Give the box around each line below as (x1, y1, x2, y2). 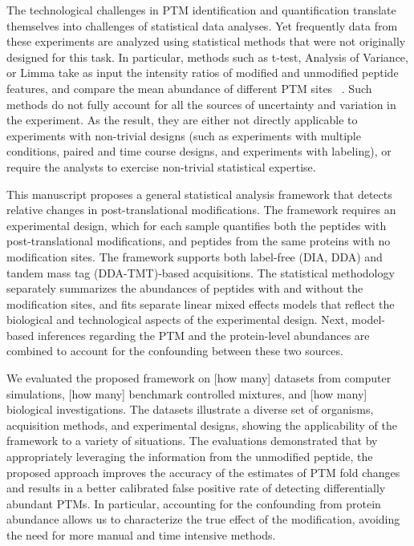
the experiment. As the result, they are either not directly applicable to (6, 111, 358, 128)
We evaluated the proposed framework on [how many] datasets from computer (6, 370, 392, 386)
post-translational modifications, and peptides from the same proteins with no (6, 233, 391, 249)
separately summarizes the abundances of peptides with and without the (6, 280, 363, 297)
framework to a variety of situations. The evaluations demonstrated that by (6, 432, 378, 449)
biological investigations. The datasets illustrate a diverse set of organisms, (6, 401, 374, 418)
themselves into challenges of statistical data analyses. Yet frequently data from (6, 17, 398, 34)
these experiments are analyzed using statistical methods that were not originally (6, 33, 406, 50)
